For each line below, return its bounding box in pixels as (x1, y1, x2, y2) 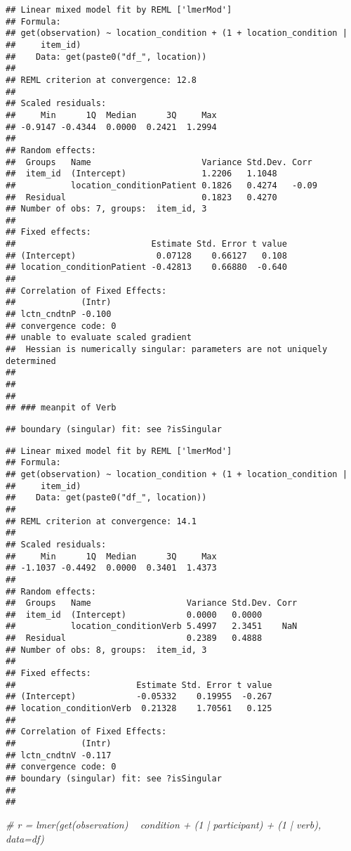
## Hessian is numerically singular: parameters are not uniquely (6, 344, 328, 355)
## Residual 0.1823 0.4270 (6, 192, 277, 202)
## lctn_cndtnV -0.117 (6, 750, 112, 760)
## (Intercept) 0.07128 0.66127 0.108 (6, 250, 287, 261)
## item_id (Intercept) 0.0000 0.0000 (6, 609, 263, 620)
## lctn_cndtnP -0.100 (6, 309, 112, 320)
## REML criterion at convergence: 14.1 (6, 516, 197, 526)
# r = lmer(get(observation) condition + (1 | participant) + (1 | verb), (6, 817, 322, 831)
